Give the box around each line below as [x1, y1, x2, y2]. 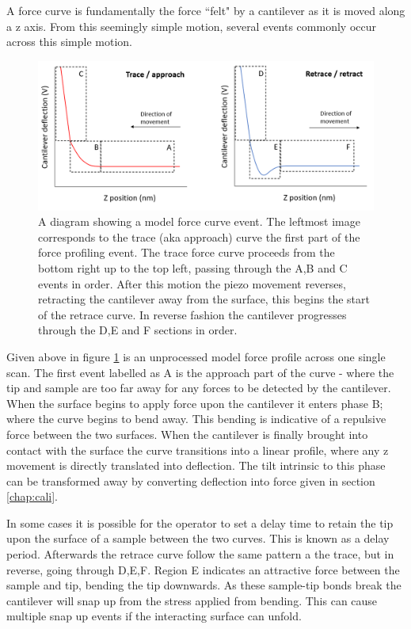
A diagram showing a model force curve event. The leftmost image [38, 213, 360, 230]
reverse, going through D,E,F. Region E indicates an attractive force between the [6, 561, 400, 578]
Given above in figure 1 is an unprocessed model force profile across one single [6, 348, 386, 364]
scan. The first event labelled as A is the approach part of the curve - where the [6, 364, 394, 380]
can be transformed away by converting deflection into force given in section [6, 472, 375, 489]
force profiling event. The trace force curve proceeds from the [38, 244, 335, 261]
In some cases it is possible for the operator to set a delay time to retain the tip [6, 514, 394, 531]
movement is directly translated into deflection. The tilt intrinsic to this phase [6, 457, 386, 474]
